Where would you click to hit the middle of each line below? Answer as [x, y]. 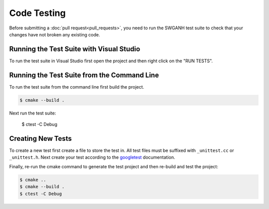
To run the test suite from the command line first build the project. [77, 87]
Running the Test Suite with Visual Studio [75, 49]
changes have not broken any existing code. [55, 34]
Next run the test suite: [33, 113]
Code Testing [37, 13]
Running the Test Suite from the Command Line [84, 75]
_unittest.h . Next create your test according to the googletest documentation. [92, 157]
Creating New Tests [41, 139]
